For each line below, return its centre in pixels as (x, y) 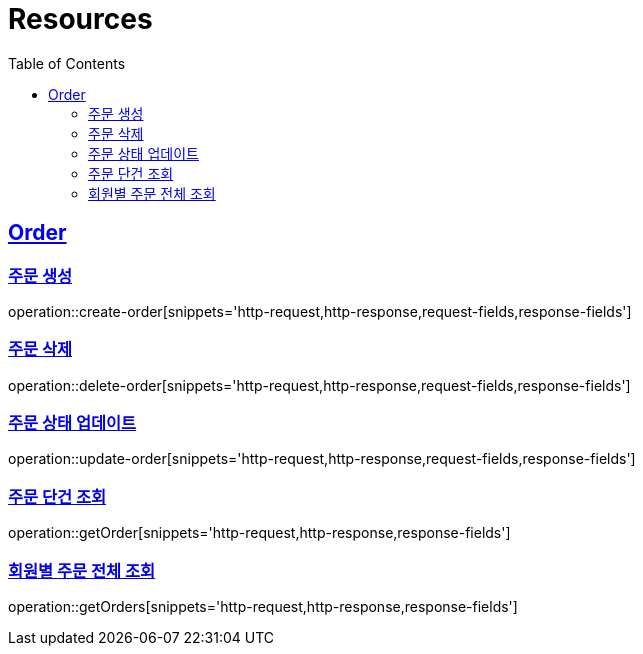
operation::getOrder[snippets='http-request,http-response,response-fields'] (259, 533)
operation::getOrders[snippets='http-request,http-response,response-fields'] (263, 606)
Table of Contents (67, 63)
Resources (80, 19)
